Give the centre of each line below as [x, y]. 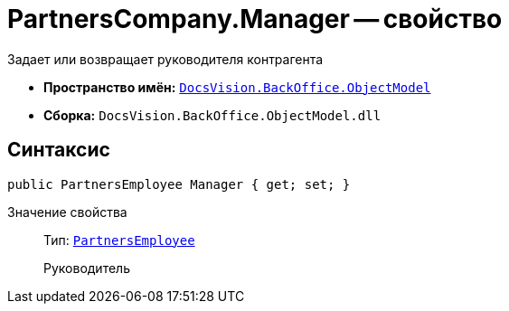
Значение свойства [67, 212]
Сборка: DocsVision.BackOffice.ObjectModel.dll [212, 115]
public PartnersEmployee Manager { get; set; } [179, 184]
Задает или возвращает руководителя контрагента [165, 59]
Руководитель [87, 268]
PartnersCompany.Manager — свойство [255, 19]
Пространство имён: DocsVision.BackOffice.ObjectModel [237, 87]
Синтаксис [59, 150]
